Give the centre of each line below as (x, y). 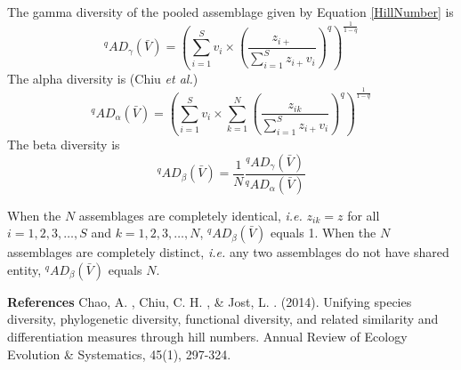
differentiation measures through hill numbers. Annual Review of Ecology (207, 336)
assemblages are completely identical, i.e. (190, 215)
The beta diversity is (64, 145)
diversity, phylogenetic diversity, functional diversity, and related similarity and (223, 319)
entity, (24, 269)
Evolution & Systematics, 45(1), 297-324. (119, 354)
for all (364, 215)
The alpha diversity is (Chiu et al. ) (103, 78)
